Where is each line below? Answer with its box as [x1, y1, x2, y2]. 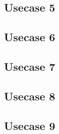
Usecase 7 [4, 58, 55, 74]
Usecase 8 [4, 88, 55, 103]
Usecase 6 [4, 29, 55, 45]
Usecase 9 [4, 117, 55, 133]
